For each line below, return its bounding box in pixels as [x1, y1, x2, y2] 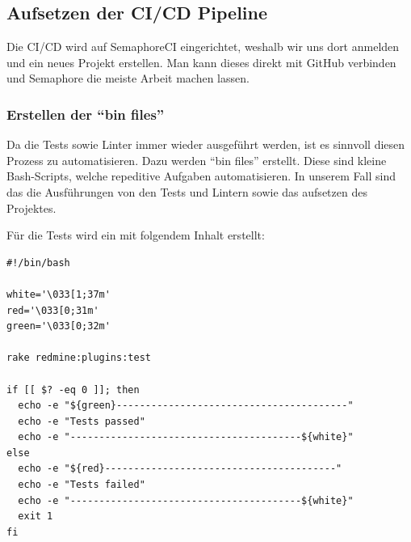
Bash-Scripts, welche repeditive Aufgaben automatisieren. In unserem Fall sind [6, 167, 396, 184]
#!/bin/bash [6, 256, 70, 269]
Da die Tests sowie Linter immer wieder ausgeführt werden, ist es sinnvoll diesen [6, 136, 405, 153]
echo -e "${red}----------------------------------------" [18, 463, 342, 475]
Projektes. [6, 199, 57, 216]
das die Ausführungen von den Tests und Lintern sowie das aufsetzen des [6, 183, 367, 200]
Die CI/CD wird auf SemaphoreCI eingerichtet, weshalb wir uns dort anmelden [6, 38, 400, 55]
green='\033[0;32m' [6, 320, 111, 332]
